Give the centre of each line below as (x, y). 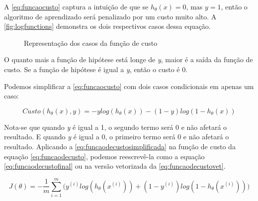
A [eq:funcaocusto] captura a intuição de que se (76, 6)
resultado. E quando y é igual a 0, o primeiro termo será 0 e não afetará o (117, 137)
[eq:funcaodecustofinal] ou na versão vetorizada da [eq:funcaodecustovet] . (115, 166)
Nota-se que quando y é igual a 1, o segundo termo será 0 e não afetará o (116, 127)
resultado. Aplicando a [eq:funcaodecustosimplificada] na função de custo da (120, 146)
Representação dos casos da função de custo (91, 43)
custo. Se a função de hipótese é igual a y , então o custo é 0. (96, 69)
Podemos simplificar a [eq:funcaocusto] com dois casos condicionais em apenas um (129, 86)
